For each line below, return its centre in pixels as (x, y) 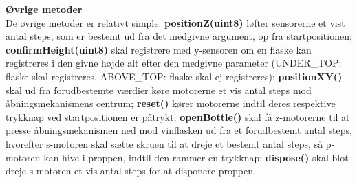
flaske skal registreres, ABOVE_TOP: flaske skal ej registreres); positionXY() (174, 76)
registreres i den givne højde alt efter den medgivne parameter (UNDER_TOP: (174, 63)
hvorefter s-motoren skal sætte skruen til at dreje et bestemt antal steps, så (164, 143)
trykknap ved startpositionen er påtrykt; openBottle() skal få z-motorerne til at (178, 116)
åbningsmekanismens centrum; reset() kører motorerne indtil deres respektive (171, 103)
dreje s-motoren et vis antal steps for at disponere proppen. (131, 171)
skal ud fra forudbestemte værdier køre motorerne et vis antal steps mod (159, 90)
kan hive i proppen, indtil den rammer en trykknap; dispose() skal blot (196, 157)
